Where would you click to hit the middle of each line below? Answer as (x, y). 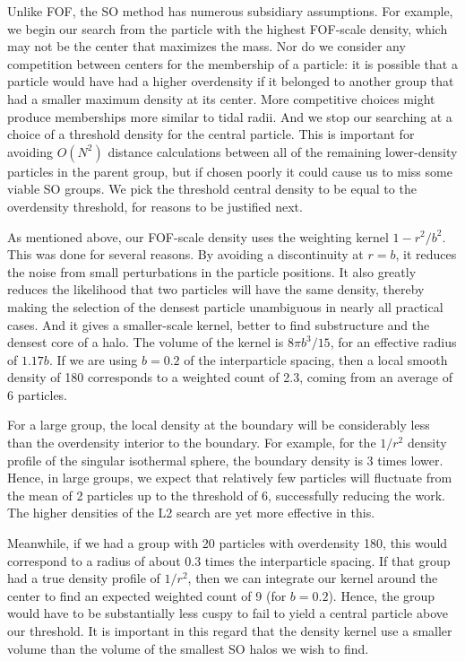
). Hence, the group (382, 595)
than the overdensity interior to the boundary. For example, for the (192, 443)
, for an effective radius (393, 342)
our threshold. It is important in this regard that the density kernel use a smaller (230, 631)
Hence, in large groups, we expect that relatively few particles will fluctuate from (230, 478)
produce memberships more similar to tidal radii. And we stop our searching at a (230, 116)
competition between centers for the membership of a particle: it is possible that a (232, 63)
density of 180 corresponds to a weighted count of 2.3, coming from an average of (230, 377)
